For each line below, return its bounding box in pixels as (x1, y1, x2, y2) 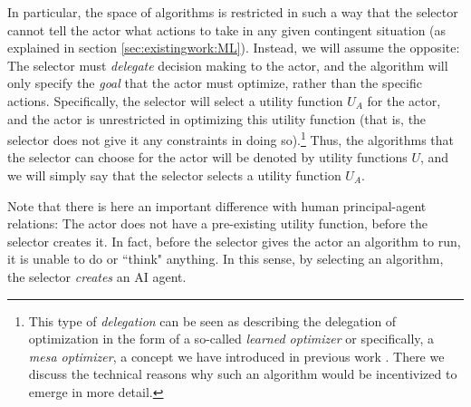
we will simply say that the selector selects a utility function (7, 166, 341, 184)
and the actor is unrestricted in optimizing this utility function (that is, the (7, 109, 427, 128)
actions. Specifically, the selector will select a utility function (7, 91, 343, 110)
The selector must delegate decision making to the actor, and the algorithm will (7, 55, 448, 74)
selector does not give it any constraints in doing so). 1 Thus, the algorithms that (7, 128, 455, 149)
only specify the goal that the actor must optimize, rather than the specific (7, 73, 422, 92)
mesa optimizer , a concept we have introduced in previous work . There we (28, 346, 445, 365)
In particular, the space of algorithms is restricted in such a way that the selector (7, 3, 458, 21)
